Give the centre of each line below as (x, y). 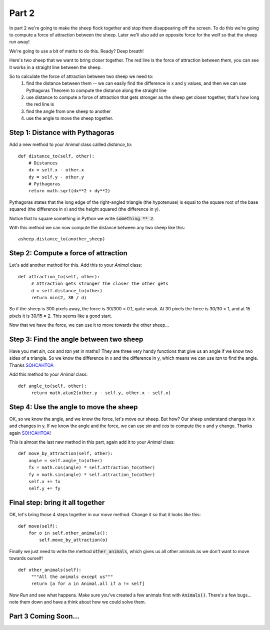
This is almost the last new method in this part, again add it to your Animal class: (92, 442)
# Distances (43, 163)
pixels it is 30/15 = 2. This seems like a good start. (61, 316)
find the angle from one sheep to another (68, 111)
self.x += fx (44, 481)
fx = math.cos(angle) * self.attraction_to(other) (92, 468)
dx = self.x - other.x (56, 170)
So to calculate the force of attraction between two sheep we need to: (81, 76)
